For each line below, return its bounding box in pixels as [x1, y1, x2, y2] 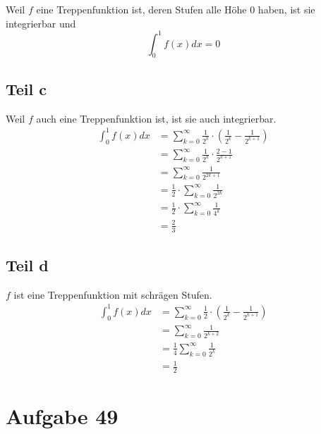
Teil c [6, 77, 47, 99]
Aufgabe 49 [6, 402, 119, 430]
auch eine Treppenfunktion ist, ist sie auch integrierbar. [36, 111, 277, 125]
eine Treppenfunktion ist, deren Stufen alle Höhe [36, 2, 247, 16]
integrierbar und [6, 15, 76, 30]
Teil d [6, 254, 49, 276]
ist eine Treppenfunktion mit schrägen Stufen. [13, 287, 212, 302]
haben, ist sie [258, 2, 315, 16]
